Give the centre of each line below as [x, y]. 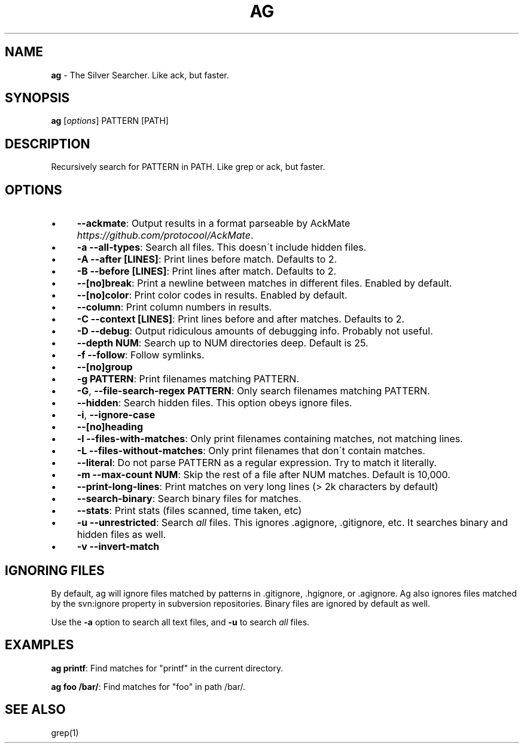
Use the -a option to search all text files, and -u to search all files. [180, 622]
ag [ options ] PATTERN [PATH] [110, 121]
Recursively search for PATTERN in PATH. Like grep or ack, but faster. [188, 167]
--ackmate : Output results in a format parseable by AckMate [214, 224]
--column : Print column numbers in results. [174, 307]
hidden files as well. [121, 535]
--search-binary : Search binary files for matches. [189, 499]
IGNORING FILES [55, 570]
